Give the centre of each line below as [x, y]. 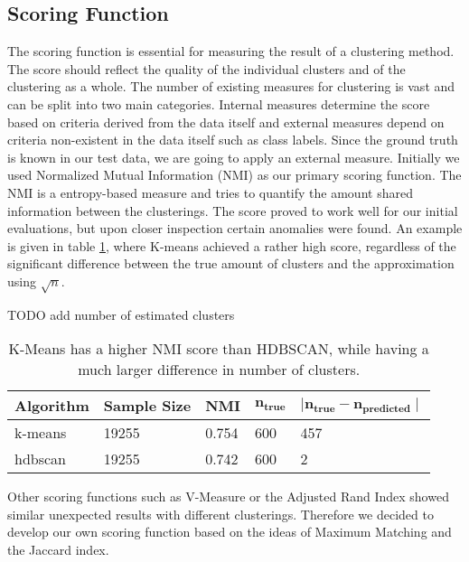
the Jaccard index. [58, 550]
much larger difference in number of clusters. [219, 370]
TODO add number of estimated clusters [121, 314]
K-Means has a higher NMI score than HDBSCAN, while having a [219, 349]
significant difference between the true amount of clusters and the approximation [231, 263]
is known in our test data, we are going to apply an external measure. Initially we [234, 157]
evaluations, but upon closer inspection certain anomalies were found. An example [235, 228]
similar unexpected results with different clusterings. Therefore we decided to [220, 514]
